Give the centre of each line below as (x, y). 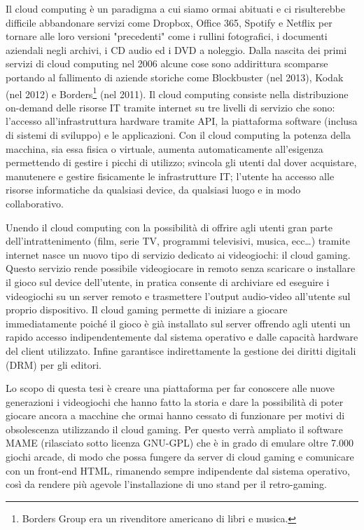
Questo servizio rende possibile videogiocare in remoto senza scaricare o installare (181, 268)
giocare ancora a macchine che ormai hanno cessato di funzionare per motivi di (175, 415)
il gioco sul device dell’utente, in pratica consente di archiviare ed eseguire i (168, 281)
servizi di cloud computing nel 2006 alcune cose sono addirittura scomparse (167, 63)
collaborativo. (35, 203)
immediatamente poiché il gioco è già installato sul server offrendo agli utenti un (178, 323)
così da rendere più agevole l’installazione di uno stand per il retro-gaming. (166, 484)
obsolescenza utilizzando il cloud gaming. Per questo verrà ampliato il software (174, 429)
